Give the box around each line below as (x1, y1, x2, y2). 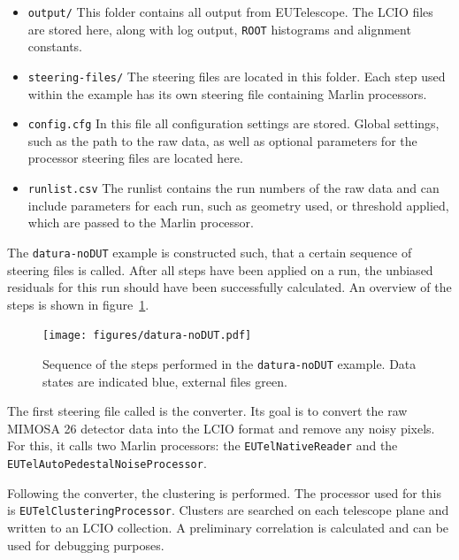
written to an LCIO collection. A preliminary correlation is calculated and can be (7, 518, 449, 536)
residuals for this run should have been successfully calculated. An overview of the (7, 278, 452, 296)
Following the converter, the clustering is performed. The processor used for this (7, 483, 441, 502)
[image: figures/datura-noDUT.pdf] (42, 329, 252, 342)
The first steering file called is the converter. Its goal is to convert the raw (7, 402, 408, 420)
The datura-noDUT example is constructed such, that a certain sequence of (7, 242, 412, 261)
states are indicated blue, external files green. (42, 372, 287, 390)
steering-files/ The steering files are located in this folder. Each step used (27, 66, 446, 85)
